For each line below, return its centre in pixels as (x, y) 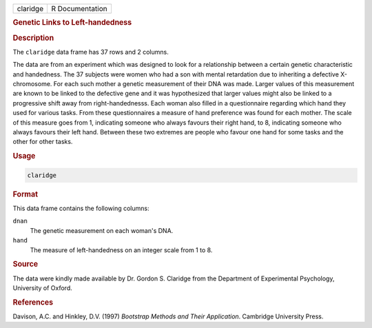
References (33, 302)
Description (33, 38)
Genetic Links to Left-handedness (72, 23)
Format (25, 194)
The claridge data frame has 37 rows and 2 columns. (91, 52)
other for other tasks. (43, 142)
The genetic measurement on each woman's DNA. (102, 230)
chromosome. (32, 84)
